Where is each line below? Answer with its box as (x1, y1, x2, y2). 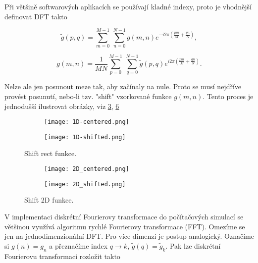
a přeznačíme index (49, 240, 108, 251)
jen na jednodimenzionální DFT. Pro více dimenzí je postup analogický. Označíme (4, 231, 254, 241)
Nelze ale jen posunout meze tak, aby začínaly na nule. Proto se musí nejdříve (4, 81, 242, 92)
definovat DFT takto (4, 11, 67, 21)
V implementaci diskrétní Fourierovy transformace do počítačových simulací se (4, 211, 244, 222)
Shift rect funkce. (24, 148, 77, 158)
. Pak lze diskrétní (165, 240, 221, 251)
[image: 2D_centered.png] (44, 165, 129, 173)
